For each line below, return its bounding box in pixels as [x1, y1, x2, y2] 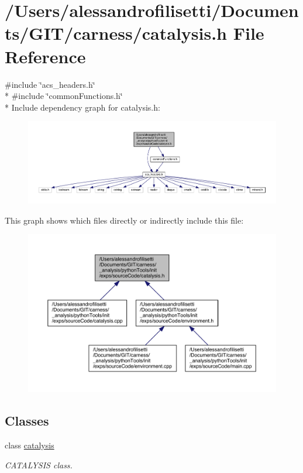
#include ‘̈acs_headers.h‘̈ [5, 78, 95, 90]
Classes [5, 412, 49, 430]
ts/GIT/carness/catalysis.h [5, 21, 227, 45]
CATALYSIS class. [5, 458, 73, 471]
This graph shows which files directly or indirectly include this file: [5, 214, 244, 226]
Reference [5, 44, 86, 68]
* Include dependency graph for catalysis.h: [5, 101, 160, 113]
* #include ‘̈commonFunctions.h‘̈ [5, 90, 123, 102]
